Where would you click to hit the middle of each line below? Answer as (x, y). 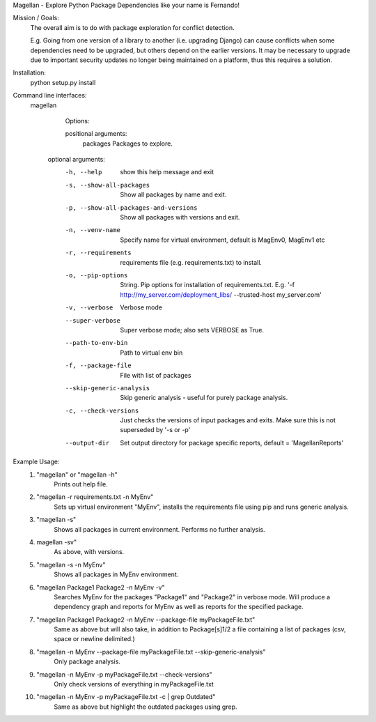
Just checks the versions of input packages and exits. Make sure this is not (228, 420)
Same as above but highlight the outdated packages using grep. (146, 707)
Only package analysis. (87, 661)
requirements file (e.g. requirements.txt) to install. (191, 262)
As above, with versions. (89, 552)
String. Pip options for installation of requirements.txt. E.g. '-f (207, 285)
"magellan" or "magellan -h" (77, 475)
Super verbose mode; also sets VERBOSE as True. (192, 330)
